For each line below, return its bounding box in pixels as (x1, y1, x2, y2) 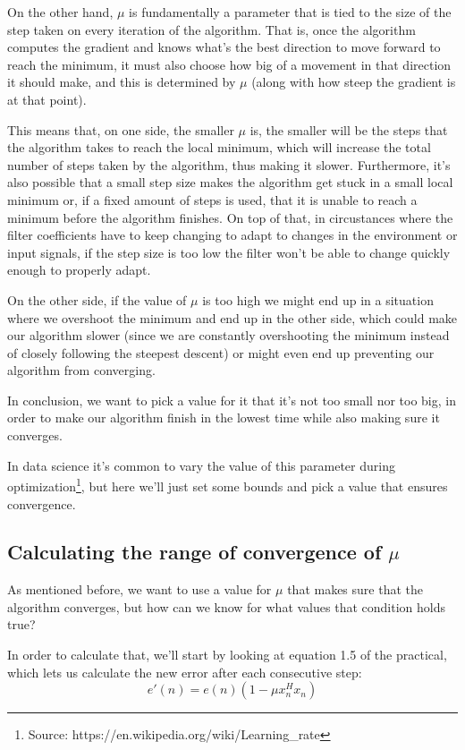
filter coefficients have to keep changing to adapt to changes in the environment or (7, 226, 458, 244)
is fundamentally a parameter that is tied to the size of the (129, 3, 452, 21)
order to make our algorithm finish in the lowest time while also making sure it (7, 408, 440, 427)
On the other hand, (7, 3, 114, 21)
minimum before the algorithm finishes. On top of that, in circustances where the (7, 208, 453, 226)
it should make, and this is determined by (7, 72, 236, 91)
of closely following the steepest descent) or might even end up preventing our (7, 343, 435, 362)
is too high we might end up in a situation (202, 290, 434, 309)
